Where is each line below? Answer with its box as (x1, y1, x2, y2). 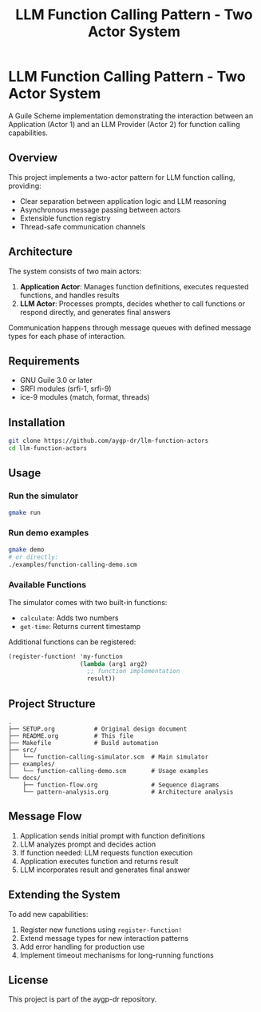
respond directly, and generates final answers (19, 307, 172, 317)
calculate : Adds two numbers (19, 613, 119, 623)
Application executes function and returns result (19, 856, 179, 866)
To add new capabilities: (8, 909, 89, 918)
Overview (8, 151, 58, 165)
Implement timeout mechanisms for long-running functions (19, 950, 214, 960)
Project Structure (8, 697, 96, 711)
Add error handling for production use (19, 942, 145, 951)
